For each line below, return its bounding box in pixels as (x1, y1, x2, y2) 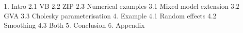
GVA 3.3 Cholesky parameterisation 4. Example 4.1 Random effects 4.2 (4, 10, 216, 20)
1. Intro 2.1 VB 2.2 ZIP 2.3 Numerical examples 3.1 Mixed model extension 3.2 (4, 1, 240, 11)
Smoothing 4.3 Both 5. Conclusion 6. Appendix (4, 20, 145, 30)
